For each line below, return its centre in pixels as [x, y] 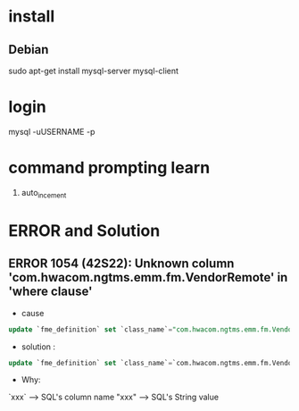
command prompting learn [109, 168]
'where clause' [50, 292]
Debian [29, 50]
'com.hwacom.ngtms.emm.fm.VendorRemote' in [148, 277]
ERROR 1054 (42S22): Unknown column [121, 264]
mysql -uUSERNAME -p [52, 131]
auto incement [44, 193]
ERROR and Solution [84, 231]
